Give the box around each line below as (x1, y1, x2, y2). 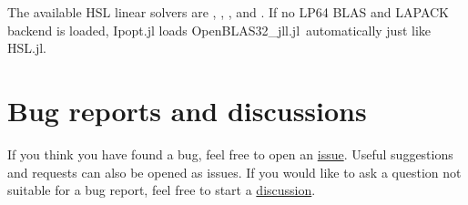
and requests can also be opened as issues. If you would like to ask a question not (7, 162, 462, 181)
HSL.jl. (7, 38, 46, 57)
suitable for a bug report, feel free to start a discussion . (7, 180, 316, 200)
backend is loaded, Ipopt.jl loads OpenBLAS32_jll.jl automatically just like (7, 20, 432, 39)
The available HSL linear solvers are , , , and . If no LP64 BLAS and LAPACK (7, 3, 450, 21)
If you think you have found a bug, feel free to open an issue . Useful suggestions (7, 144, 453, 163)
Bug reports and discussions (7, 91, 367, 128)
